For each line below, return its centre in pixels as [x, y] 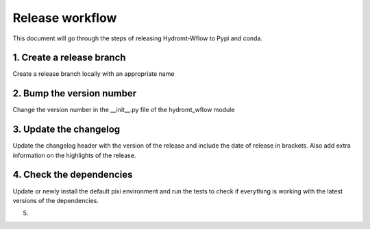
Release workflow [65, 18]
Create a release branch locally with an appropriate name [94, 74]
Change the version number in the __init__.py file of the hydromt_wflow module [124, 110]
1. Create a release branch [69, 58]
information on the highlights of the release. [74, 155]
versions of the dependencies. [56, 200]
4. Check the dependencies [73, 175]
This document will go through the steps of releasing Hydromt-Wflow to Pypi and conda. [138, 38]
